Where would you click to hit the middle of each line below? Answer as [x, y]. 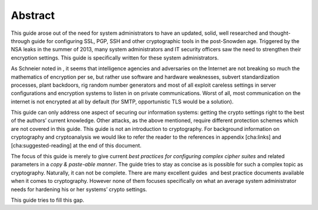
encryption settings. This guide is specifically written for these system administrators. [115, 58]
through [21, 41]
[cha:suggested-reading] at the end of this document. [76, 145]
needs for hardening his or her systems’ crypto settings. [79, 189]
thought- [280, 33]
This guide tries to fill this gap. [48, 200]
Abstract [33, 15]
